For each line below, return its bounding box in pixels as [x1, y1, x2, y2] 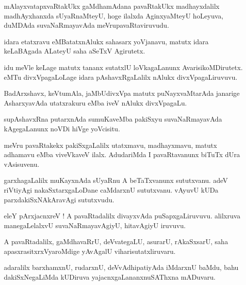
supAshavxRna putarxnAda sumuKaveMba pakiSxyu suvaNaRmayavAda [4, 114, 222, 124]
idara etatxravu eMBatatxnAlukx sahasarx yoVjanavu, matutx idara [4, 36, 209, 46]
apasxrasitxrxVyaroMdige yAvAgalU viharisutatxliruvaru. [4, 246, 176, 256]
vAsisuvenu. [4, 159, 39, 169]
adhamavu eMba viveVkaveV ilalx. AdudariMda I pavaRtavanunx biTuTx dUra [4, 149, 240, 160]
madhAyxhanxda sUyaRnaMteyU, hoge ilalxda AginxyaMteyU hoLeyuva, [4, 10, 224, 20]
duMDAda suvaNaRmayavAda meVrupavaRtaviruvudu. [4, 20, 169, 30]
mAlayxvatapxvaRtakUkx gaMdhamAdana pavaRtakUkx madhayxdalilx [4, 1, 220, 11]
